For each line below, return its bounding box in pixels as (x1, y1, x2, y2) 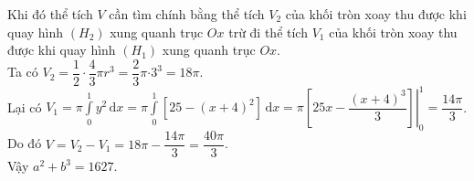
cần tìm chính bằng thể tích (109, 5, 265, 23)
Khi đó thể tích (7, 5, 93, 23)
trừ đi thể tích (228, 22, 308, 41)
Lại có (7, 97, 42, 116)
